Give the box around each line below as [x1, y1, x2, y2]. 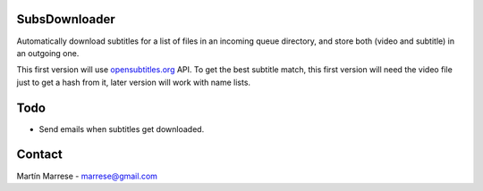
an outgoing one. [16, 47, 80, 58]
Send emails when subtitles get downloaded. [38, 123, 205, 134]
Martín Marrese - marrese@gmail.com [16, 170, 158, 181]
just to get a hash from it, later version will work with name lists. [16, 77, 250, 87]
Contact [16, 147, 63, 162]
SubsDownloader [16, 12, 115, 27]
